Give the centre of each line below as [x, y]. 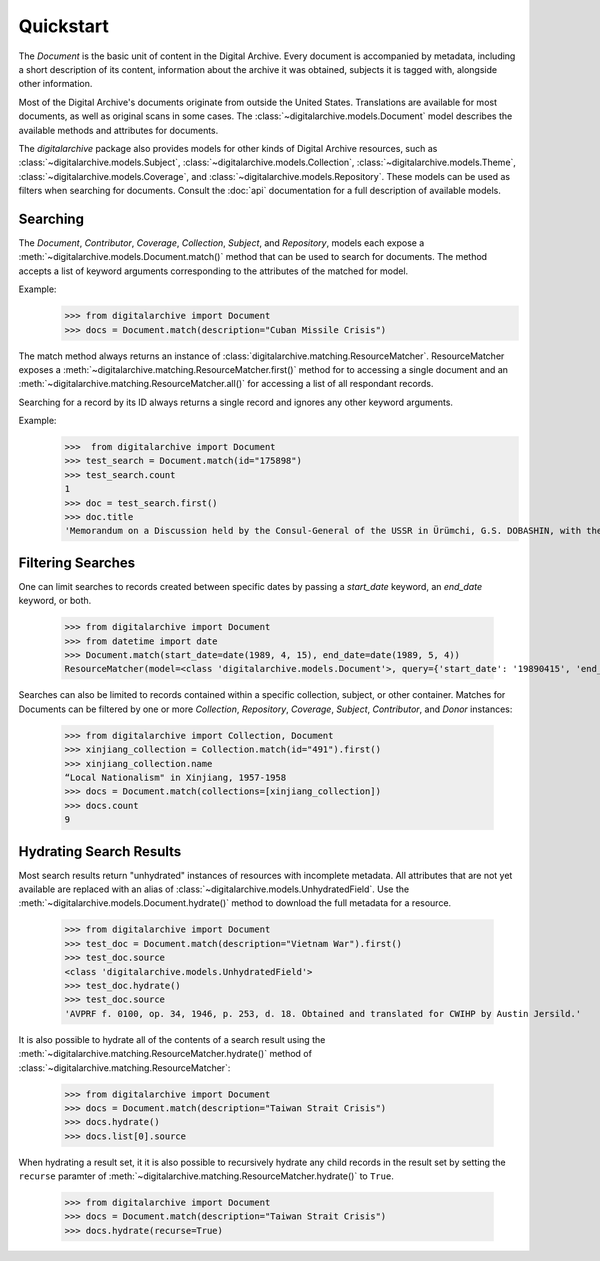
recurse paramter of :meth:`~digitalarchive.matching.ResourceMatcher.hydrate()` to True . [206, 1176]
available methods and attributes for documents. [118, 130]
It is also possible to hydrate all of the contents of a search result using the [172, 1039]
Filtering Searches [77, 562]
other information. [55, 84]
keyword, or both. [55, 601]
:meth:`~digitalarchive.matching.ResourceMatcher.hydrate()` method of [165, 1054]
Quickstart [64, 26]
